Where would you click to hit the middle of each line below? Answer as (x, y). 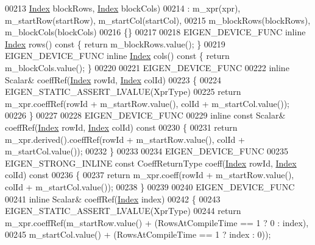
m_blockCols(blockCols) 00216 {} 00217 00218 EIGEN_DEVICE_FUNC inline (155, 32)
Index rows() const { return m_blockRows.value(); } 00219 (115, 43)
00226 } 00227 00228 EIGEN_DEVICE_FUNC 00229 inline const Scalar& (145, 115)
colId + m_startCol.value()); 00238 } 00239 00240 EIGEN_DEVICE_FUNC (150, 186)
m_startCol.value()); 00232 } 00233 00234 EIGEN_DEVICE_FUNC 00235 (147, 151)
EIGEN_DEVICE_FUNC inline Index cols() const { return (117, 56)
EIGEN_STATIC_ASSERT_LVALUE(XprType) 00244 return (123, 211)
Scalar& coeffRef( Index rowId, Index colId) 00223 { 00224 (113, 79)
